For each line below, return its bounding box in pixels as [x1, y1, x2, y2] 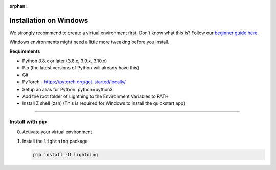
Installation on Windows [9, 16, 88, 25]
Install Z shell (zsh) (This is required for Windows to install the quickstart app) [22, 100, 186, 106]
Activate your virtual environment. [22, 129, 94, 135]
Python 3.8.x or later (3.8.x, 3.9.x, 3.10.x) [22, 58, 107, 64]
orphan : [9, 3, 27, 9]
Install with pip [9, 118, 47, 125]
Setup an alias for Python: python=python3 [22, 86, 113, 92]
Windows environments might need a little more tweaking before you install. [9, 39, 170, 45]
